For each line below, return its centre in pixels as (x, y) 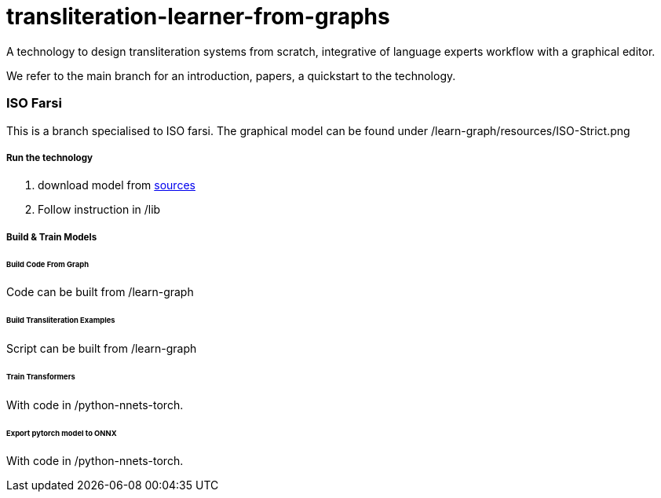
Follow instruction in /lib (99, 210)
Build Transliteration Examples (61, 320)
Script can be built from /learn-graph (102, 349)
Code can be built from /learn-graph (100, 292)
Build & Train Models (52, 237)
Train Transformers (41, 376)
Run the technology (50, 157)
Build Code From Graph (47, 264)
